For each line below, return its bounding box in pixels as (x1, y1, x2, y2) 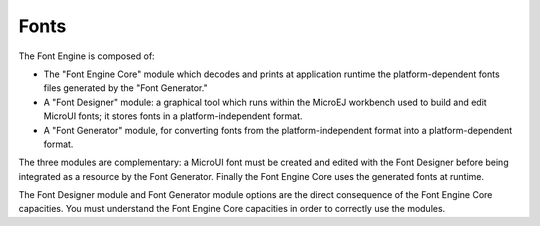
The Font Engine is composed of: (18, 50, 155, 62)
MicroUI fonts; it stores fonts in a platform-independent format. (43, 110, 304, 122)
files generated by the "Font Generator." (43, 82, 209, 94)
